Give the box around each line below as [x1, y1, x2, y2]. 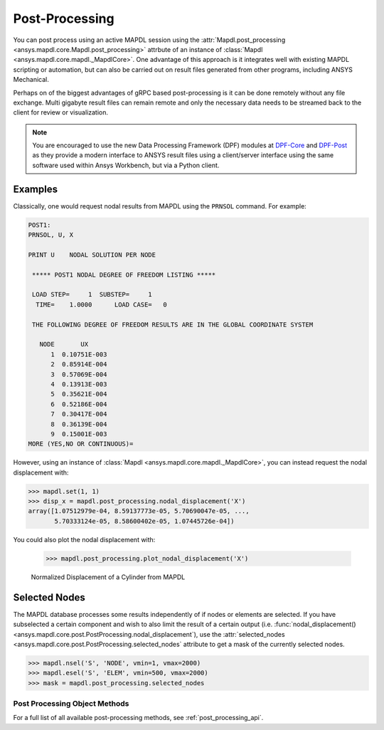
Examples [13, 183, 58, 195]
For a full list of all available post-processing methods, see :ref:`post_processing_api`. [13, 714, 264, 722]
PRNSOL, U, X [28, 231, 74, 239]
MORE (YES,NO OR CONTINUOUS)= [28, 440, 134, 448]
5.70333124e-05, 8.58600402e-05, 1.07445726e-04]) [54, 517, 235, 525]
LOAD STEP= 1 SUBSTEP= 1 [32, 290, 152, 299]
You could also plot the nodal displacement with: [13, 535, 156, 544]
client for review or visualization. [13, 108, 109, 117]
